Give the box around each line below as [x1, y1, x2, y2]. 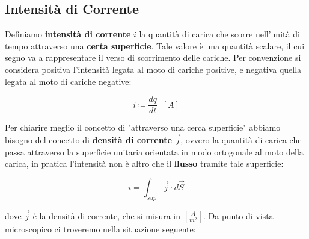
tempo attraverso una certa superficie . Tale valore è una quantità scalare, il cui [5, 39, 305, 52]
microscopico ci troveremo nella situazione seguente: [5, 222, 196, 235]
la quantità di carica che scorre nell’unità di [139, 28, 300, 40]
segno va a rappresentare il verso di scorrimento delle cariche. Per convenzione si [5, 51, 301, 64]
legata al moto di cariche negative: [5, 75, 132, 87]
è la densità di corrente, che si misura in [32, 209, 181, 222]
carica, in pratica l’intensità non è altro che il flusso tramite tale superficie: [5, 157, 284, 170]
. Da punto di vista [203, 209, 274, 222]
